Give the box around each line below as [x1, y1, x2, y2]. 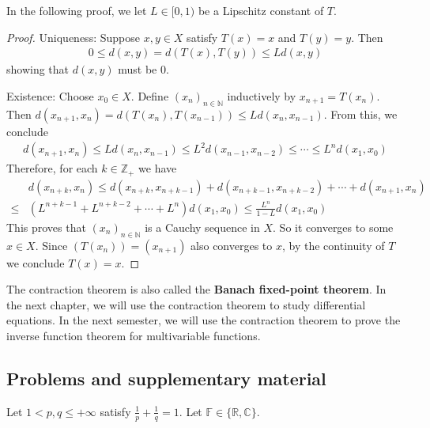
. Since [35, 237, 68, 253]
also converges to [190, 237, 273, 253]
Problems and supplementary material [6, 366, 326, 390]
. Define [130, 87, 169, 104]
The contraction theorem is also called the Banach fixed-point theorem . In [6, 281, 387, 297]
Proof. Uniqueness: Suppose [6, 28, 140, 45]
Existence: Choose [6, 87, 94, 104]
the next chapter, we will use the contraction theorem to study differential [6, 296, 366, 312]
